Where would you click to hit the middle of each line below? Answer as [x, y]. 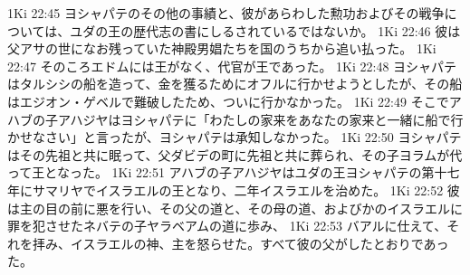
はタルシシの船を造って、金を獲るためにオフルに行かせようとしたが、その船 [235, 84]
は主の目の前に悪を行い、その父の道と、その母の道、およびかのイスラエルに [235, 208]
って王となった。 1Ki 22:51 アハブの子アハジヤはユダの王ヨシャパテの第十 [227, 172]
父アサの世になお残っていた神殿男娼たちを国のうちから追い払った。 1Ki [222, 48]
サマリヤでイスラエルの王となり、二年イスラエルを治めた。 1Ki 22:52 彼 [246, 190]
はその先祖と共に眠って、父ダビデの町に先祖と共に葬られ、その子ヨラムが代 [235, 154]
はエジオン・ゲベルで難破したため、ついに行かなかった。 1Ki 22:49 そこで [228, 101]
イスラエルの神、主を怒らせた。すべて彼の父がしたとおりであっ [259, 243]
